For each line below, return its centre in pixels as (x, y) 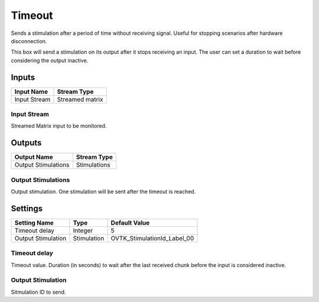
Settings (27, 208)
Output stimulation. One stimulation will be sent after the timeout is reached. (103, 191)
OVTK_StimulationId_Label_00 (152, 238)
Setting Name (34, 223)
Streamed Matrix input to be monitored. (59, 126)
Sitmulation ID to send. (38, 292)
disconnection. (29, 41)
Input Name (31, 92)
